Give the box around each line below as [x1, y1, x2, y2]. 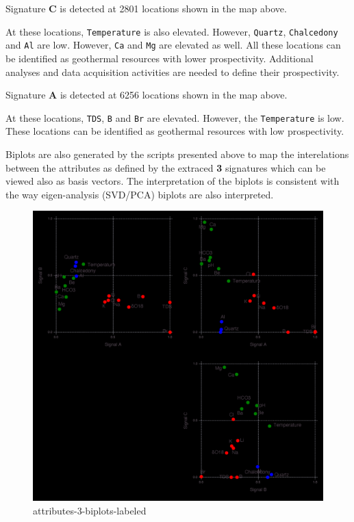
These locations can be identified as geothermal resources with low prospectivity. [5, 124, 344, 138]
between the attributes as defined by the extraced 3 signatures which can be [5, 160, 326, 174]
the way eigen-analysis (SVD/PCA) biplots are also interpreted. [5, 187, 274, 201]
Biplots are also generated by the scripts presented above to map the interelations [5, 146, 349, 161]
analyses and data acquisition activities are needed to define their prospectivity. [5, 64, 340, 79]
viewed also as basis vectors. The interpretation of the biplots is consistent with [5, 174, 340, 188]
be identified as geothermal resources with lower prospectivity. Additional [5, 51, 314, 65]
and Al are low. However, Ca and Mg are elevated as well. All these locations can [5, 38, 341, 52]
